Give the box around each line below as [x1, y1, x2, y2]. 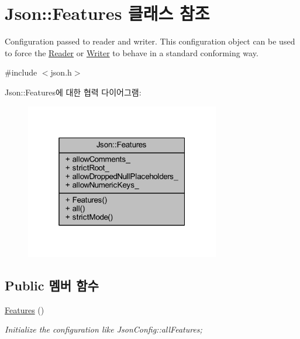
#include [5, 66, 37, 78]
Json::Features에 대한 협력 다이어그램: [5, 85, 142, 98]
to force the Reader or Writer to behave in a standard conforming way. [5, 46, 258, 59]
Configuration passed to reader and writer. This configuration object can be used [5, 35, 295, 47]
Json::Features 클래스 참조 [5, 1, 210, 25]
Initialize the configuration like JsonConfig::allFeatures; [5, 323, 202, 335]
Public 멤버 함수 [5, 276, 99, 294]
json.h [50, 66, 72, 78]
